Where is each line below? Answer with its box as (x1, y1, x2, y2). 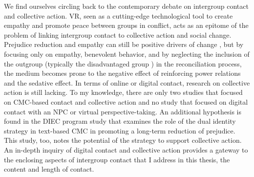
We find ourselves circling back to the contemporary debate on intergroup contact (4, 1, 249, 11)
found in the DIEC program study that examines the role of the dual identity (4, 116, 236, 126)
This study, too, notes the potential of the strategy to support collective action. (4, 135, 242, 145)
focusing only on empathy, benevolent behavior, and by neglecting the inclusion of (4, 48, 250, 59)
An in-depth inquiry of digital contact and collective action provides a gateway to (4, 144, 248, 155)
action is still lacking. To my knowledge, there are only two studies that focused (4, 87, 243, 97)
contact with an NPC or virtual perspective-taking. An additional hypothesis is (4, 106, 241, 116)
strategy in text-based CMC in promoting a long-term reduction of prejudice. (4, 125, 235, 135)
